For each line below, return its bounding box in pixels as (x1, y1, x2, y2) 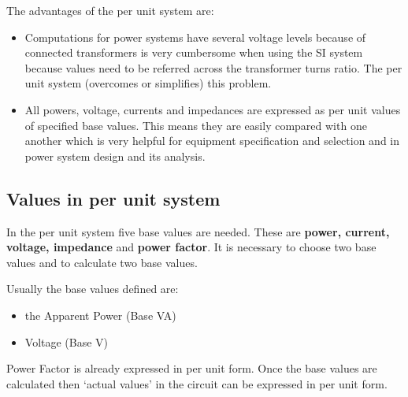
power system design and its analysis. (24, 147, 206, 164)
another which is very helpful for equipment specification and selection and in (24, 132, 400, 149)
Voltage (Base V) (24, 333, 109, 350)
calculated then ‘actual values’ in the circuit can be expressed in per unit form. (6, 375, 388, 391)
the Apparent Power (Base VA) (24, 306, 176, 323)
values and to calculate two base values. (6, 254, 198, 270)
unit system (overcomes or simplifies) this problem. (24, 75, 272, 91)
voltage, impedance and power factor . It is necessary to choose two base (6, 239, 376, 255)
